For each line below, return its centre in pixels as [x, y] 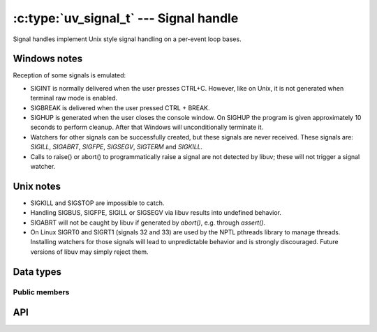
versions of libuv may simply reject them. [89, 252]
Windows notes [48, 59]
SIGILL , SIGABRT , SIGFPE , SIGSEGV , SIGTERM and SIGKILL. [117, 147]
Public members [41, 292]
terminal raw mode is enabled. [74, 98]
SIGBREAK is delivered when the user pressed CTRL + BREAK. [120, 107]
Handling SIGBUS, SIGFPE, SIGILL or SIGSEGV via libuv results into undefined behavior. [156, 213]
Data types [37, 272]
